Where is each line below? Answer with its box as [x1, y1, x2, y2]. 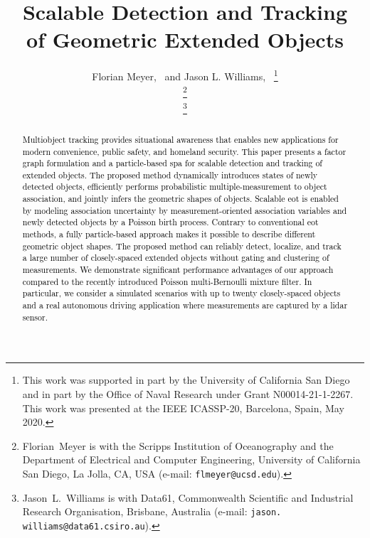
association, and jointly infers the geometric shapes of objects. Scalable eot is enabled [22, 193, 339, 205]
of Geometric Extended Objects [26, 25, 344, 54]
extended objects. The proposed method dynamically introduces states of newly [22, 168, 318, 181]
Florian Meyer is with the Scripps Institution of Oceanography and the [22, 438, 334, 453]
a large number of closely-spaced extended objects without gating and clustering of [22, 252, 329, 264]
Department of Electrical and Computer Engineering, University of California [22, 452, 361, 467]
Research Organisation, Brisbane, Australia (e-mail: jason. [22, 504, 282, 519]
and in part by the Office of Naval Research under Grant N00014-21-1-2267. [22, 386, 354, 401]
